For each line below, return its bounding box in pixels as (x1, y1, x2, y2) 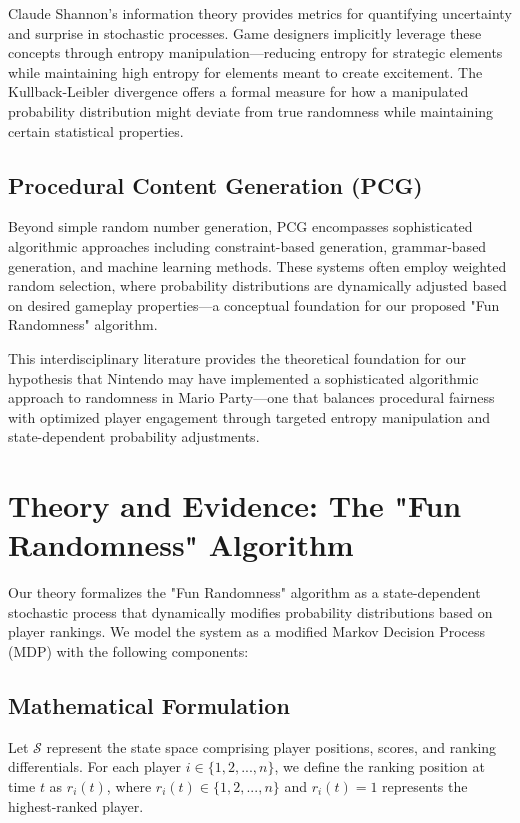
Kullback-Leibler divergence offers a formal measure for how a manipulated (8, 81, 469, 102)
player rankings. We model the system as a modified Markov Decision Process (8, 621, 486, 642)
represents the (382, 775, 468, 796)
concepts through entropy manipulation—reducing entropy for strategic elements (8, 42, 503, 63)
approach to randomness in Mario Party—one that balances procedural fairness (8, 387, 495, 408)
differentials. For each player (8, 756, 182, 777)
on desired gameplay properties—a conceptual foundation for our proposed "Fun (8, 294, 500, 315)
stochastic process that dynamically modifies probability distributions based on (8, 601, 493, 622)
